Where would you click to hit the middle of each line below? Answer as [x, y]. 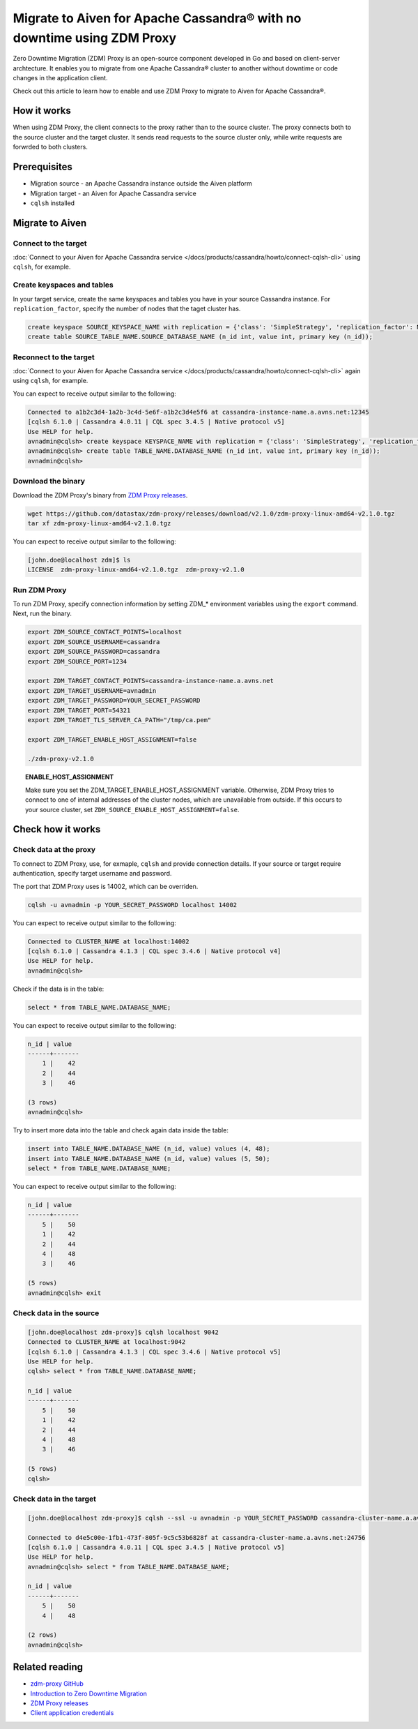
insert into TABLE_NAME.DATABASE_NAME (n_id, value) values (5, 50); [149, 1159]
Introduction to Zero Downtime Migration [89, 1693]
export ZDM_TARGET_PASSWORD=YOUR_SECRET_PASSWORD [114, 701]
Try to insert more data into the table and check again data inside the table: [121, 1130]
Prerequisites [42, 167]
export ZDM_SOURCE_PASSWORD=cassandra [94, 652]
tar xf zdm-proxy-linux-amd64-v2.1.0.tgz [99, 523]
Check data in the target [55, 1499]
